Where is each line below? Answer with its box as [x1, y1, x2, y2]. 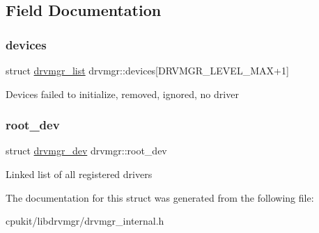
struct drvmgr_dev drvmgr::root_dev [6, 143, 167, 158]
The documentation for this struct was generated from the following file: [6, 190, 314, 204]
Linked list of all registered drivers [6, 167, 153, 181]
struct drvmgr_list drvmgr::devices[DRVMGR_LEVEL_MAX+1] [6, 63, 289, 77]
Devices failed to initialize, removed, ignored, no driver [6, 86, 239, 101]
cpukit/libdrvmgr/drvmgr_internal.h [6, 214, 164, 228]
